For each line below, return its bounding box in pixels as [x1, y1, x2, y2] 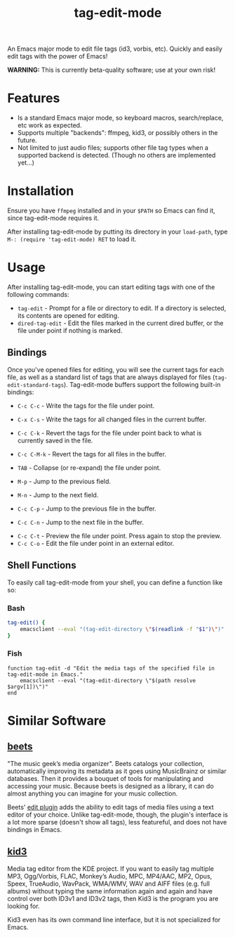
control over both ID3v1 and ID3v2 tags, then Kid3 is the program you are [7, 894, 219, 903]
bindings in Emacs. [7, 825, 62, 834]
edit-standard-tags [7, 381, 65, 388]
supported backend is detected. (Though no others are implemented [17, 151, 216, 160]
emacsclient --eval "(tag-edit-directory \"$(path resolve [20, 677, 196, 684]
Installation [7, 183, 74, 199]
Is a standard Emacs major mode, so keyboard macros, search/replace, [17, 114, 224, 122]
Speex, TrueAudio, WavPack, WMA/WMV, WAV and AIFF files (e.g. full [7, 879, 210, 888]
